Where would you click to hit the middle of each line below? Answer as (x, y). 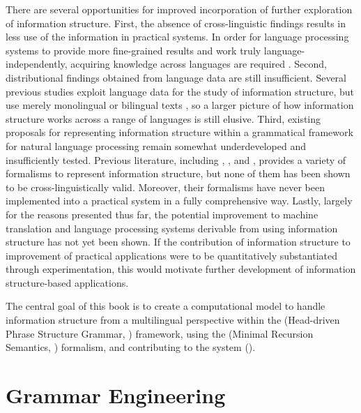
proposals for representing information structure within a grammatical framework (179, 132)
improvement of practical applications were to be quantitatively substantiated (171, 255)
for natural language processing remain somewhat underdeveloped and (156, 145)
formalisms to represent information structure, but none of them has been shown (178, 173)
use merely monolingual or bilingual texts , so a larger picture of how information (180, 105)
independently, (37, 64)
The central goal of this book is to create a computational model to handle (166, 306)
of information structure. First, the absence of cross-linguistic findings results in (176, 23)
